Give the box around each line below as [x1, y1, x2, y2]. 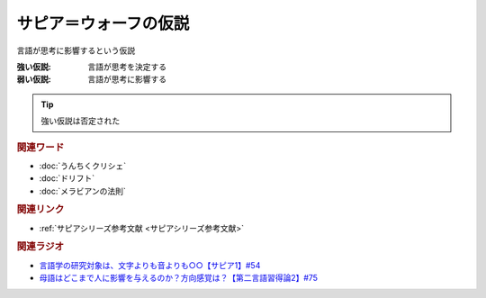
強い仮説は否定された [40, 115, 121, 126]
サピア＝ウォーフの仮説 [16, 14, 190, 33]
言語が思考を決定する [87, 61, 166, 72]
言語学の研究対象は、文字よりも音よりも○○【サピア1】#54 [39, 259, 261, 270]
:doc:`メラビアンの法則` [39, 185, 126, 196]
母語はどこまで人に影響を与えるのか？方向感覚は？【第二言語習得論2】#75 [39, 273, 319, 284]
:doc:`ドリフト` [39, 173, 95, 184]
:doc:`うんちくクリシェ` [39, 160, 127, 171]
